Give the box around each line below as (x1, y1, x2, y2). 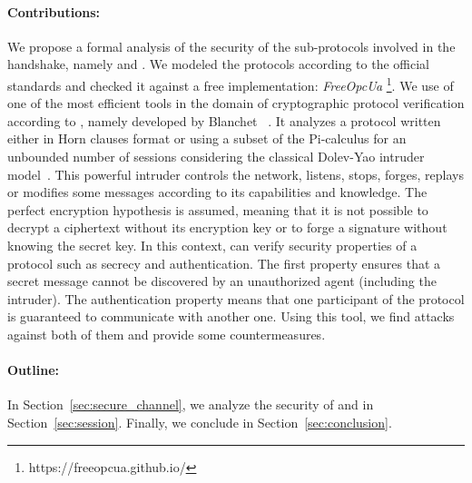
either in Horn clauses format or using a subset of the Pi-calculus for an (7, 129, 407, 148)
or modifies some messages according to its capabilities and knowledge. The (7, 182, 428, 202)
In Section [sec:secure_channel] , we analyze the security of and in (7, 395, 374, 414)
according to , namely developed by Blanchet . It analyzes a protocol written (7, 111, 441, 130)
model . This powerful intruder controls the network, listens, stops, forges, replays (7, 164, 464, 183)
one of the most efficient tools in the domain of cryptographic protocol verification (7, 94, 465, 113)
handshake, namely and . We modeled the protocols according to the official (7, 54, 429, 74)
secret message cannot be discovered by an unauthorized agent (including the (7, 271, 437, 291)
